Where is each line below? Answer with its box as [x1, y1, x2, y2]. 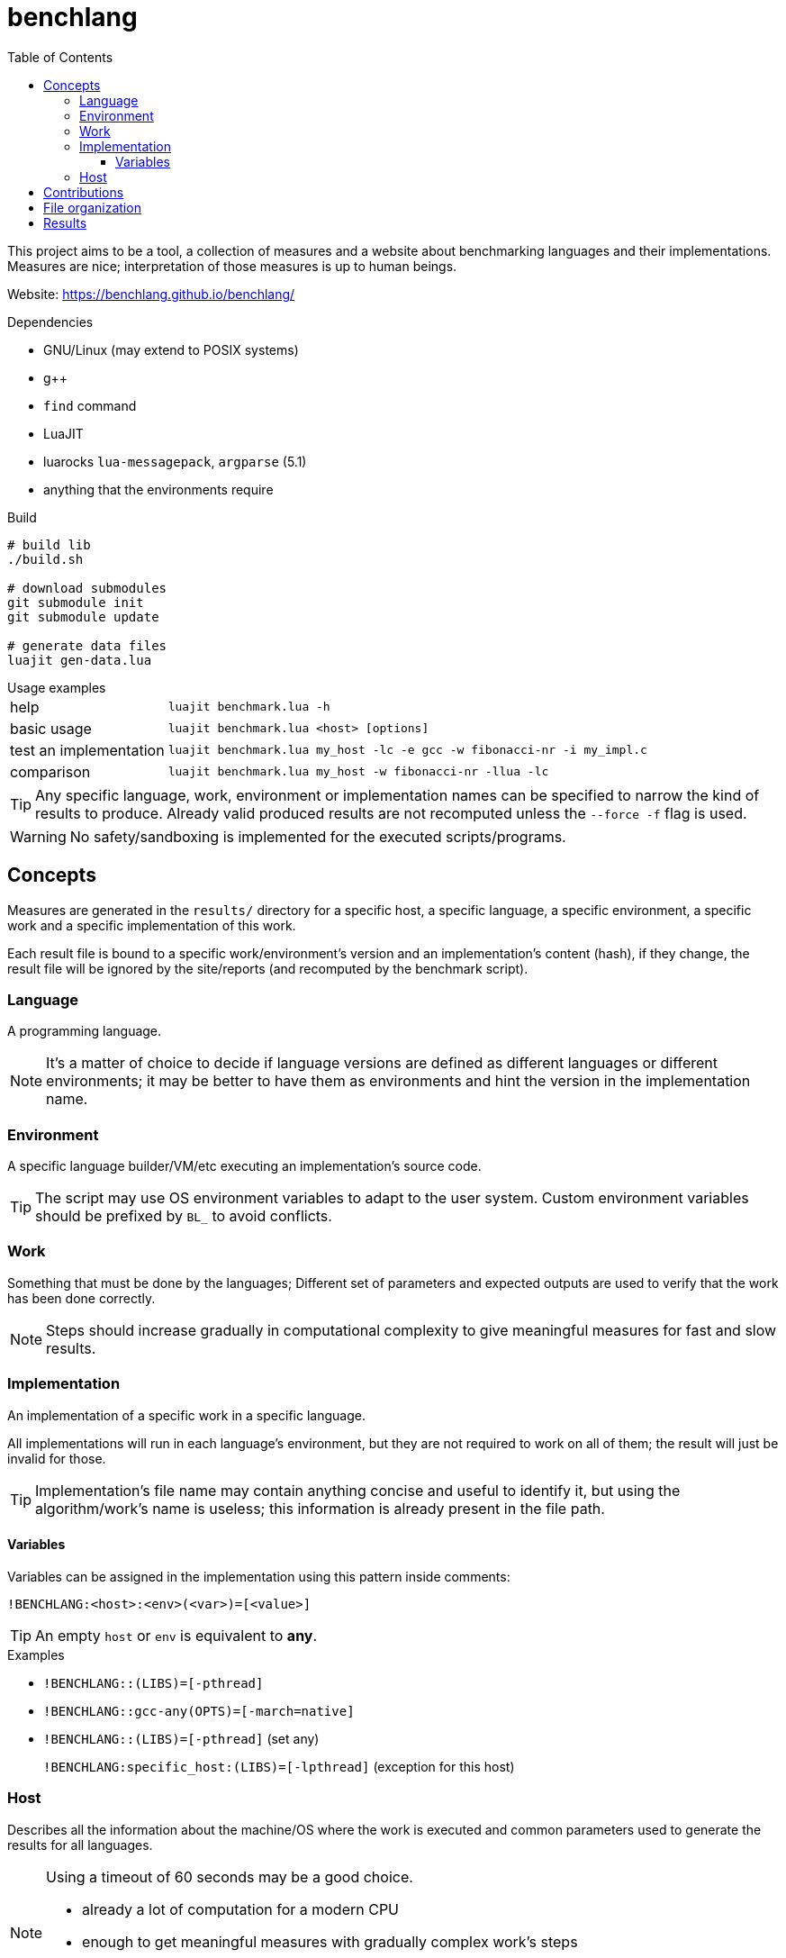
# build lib [7, 537, 91, 552]
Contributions [43, 184, 124, 200]
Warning [10, 827, 67, 846]
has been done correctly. [7, 1290, 156, 1306]
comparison [10, 762, 91, 781]
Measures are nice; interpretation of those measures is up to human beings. [7, 258, 457, 274]
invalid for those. [7, 1450, 106, 1466]
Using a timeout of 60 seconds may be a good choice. [46, 1867, 413, 1886]
